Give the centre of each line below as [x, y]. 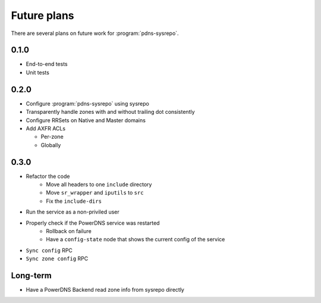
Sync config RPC [49, 250]
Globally [51, 145]
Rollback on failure [69, 231]
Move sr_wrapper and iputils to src [95, 193]
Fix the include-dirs [74, 201]
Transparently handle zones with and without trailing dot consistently [111, 112]
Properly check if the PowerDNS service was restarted [93, 223]
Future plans [43, 15]
